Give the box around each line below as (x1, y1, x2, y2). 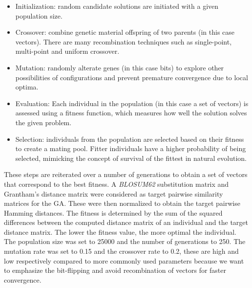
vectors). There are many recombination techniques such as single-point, (15, 36, 232, 46)
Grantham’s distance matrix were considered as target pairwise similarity (4, 188, 223, 199)
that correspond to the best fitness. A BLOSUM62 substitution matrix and (4, 178, 229, 189)
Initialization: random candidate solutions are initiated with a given (15, 1, 219, 11)
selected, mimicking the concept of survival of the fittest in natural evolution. (15, 153, 247, 163)
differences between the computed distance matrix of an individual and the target (4, 217, 248, 227)
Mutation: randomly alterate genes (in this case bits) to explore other (15, 62, 224, 72)
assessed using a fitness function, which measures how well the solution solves (15, 108, 247, 118)
